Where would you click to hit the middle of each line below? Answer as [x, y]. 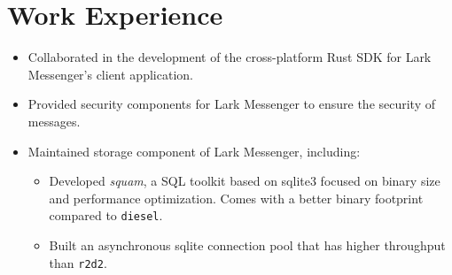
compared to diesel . [106, 215]
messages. [54, 121]
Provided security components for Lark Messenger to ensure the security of [232, 104]
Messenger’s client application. [110, 74]
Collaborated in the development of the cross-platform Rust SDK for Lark [230, 57]
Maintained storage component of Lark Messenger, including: [194, 151]
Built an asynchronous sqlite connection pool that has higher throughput [247, 244]
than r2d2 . [78, 262]
